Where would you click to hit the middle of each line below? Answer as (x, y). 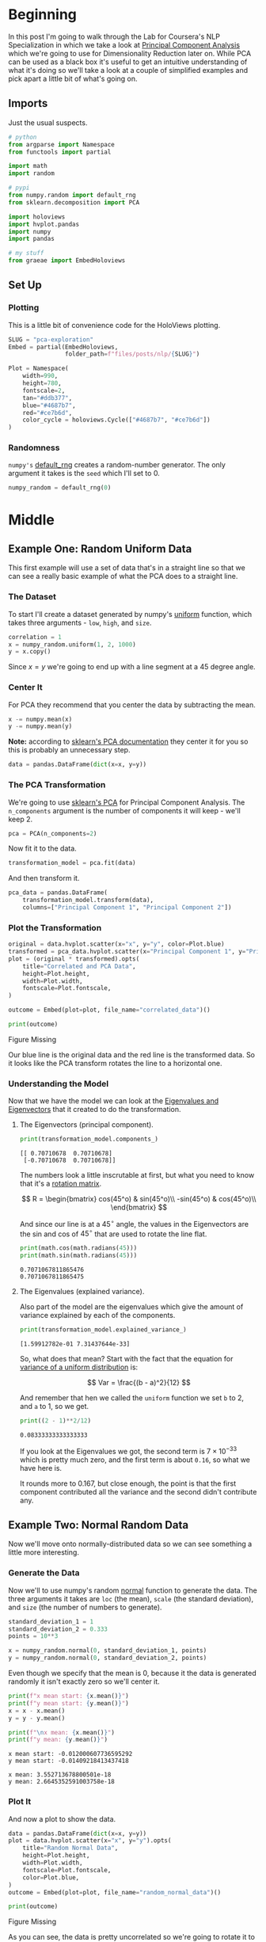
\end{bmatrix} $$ (139, 1207)
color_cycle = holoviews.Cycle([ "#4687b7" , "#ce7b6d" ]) (117, 420)
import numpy (30, 231)
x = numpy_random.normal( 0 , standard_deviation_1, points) (108, 1651)
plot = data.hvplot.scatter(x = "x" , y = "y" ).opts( (90, 1841)
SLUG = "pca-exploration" (51, 339)
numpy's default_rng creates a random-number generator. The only (117, 465)
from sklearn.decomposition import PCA (74, 202)
